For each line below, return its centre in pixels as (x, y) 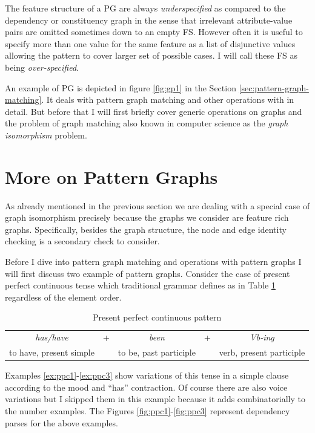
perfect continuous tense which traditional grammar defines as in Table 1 (140, 285)
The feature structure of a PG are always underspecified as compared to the (145, 8)
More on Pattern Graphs (111, 176)
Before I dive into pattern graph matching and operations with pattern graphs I (153, 262)
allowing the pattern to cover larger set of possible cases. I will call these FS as (151, 55)
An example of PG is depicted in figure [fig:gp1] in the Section (121, 87)
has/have (52, 337)
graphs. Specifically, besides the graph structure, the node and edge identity (146, 229)
